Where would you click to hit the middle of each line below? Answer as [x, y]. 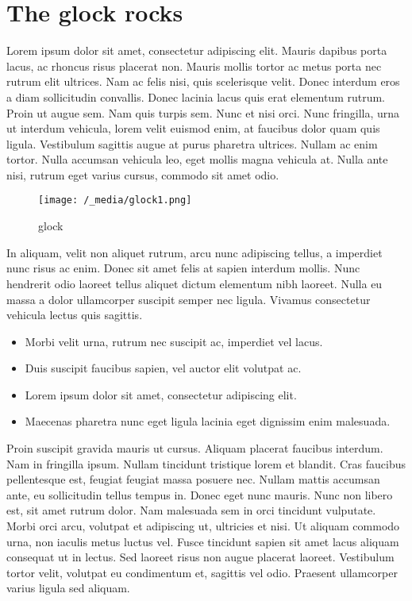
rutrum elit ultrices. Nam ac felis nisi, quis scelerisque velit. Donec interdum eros [203, 81]
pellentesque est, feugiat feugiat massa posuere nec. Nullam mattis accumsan [193, 479]
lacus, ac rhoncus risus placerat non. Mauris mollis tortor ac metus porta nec [194, 65]
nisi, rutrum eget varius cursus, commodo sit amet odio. [143, 174]
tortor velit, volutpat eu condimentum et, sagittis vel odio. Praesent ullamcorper [202, 572]
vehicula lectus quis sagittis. [75, 315]
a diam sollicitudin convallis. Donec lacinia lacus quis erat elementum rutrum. [196, 96]
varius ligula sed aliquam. [68, 588]
